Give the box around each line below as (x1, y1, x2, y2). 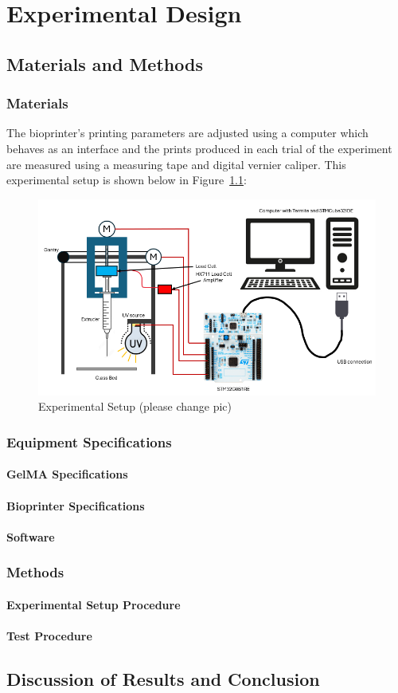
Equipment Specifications (6, 431, 172, 451)
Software (6, 528, 55, 545)
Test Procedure (6, 627, 92, 644)
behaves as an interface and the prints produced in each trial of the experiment (6, 140, 392, 156)
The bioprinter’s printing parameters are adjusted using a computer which (6, 124, 369, 141)
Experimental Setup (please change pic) (38, 398, 232, 415)
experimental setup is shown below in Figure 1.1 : (6, 171, 247, 188)
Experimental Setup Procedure (6, 596, 181, 612)
